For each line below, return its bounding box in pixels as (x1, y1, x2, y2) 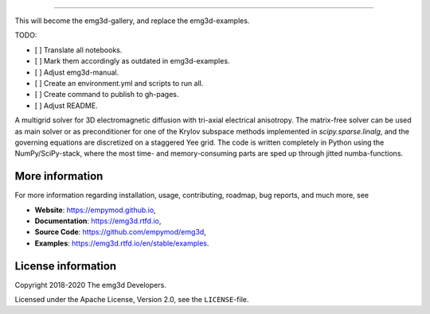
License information (14, 259, 117, 273)
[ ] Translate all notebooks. (34, 45, 123, 55)
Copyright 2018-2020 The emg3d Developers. (14, 280, 166, 289)
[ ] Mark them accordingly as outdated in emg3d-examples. (34, 56, 230, 66)
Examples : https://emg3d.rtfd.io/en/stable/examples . (34, 238, 209, 248)
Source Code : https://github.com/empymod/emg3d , (34, 227, 206, 237)
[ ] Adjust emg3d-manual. (34, 68, 119, 77)
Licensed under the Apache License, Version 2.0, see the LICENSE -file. (14, 295, 249, 304)
